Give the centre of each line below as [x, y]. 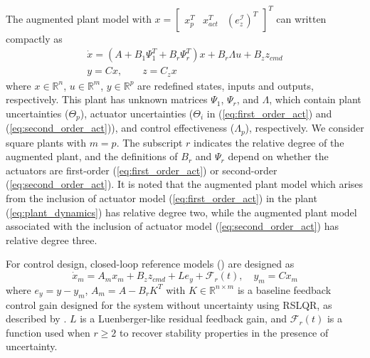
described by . [36, 318]
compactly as [34, 38]
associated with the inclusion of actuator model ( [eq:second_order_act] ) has [172, 226]
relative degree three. [52, 239]
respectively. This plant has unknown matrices [107, 99]
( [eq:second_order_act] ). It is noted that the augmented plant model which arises [185, 184]
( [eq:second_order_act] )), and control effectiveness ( [120, 128]
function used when [48, 332]
